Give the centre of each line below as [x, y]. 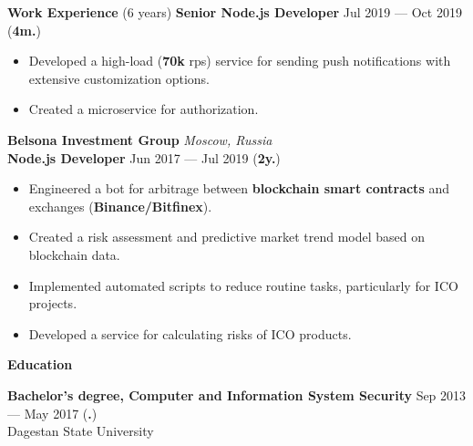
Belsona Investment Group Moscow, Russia [140, 139]
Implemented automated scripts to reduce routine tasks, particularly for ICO [243, 285]
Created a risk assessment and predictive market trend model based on [227, 237]
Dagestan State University [81, 431]
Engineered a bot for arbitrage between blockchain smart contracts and [239, 188]
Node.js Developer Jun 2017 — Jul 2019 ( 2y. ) [144, 157]
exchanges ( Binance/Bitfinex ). [120, 206]
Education [40, 364]
